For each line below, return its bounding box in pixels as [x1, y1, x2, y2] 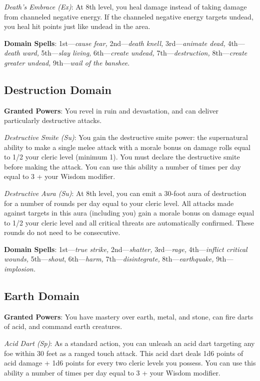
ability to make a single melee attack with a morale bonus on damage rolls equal [4, 141, 250, 152]
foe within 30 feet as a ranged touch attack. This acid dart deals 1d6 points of [4, 347, 243, 358]
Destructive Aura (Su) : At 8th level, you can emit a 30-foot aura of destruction [4, 187, 246, 198]
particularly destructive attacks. [4, 115, 102, 125]
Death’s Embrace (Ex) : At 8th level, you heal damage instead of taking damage [4, 1, 247, 11]
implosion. [4, 263, 35, 274]
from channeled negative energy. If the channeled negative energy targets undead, [4, 11, 253, 21]
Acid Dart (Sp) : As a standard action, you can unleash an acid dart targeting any [4, 338, 255, 348]
